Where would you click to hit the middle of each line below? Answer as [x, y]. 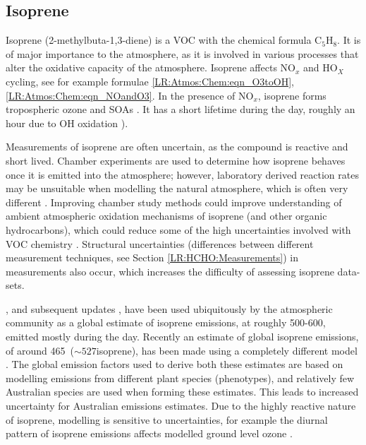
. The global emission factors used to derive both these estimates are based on [175, 364]
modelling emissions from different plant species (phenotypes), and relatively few [180, 378]
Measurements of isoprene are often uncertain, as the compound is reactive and [177, 147]
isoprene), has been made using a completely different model [227, 350]
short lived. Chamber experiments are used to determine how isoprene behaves [176, 160]
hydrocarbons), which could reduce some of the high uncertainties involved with [178, 229]
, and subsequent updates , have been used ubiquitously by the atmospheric [169, 308]
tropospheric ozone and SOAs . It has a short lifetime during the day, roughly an [181, 109]
